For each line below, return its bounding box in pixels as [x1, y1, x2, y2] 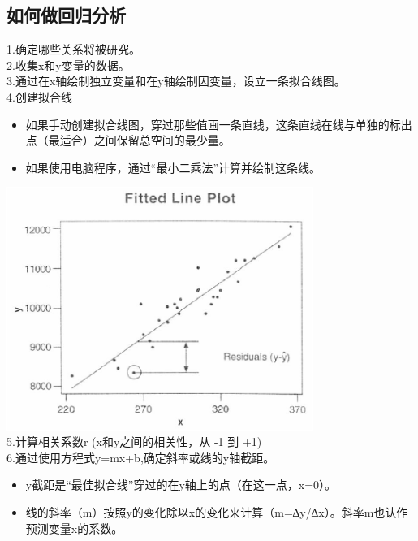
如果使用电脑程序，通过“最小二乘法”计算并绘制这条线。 [25, 158, 321, 175]
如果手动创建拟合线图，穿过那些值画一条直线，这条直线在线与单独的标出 [25, 115, 412, 132]
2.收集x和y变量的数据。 [6, 56, 130, 73]
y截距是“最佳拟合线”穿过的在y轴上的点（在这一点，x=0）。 [25, 476, 337, 493]
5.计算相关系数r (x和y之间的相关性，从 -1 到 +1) [6, 433, 262, 450]
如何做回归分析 [6, 2, 126, 28]
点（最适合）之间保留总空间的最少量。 [25, 132, 231, 149]
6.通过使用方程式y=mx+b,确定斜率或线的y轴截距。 [6, 448, 275, 465]
